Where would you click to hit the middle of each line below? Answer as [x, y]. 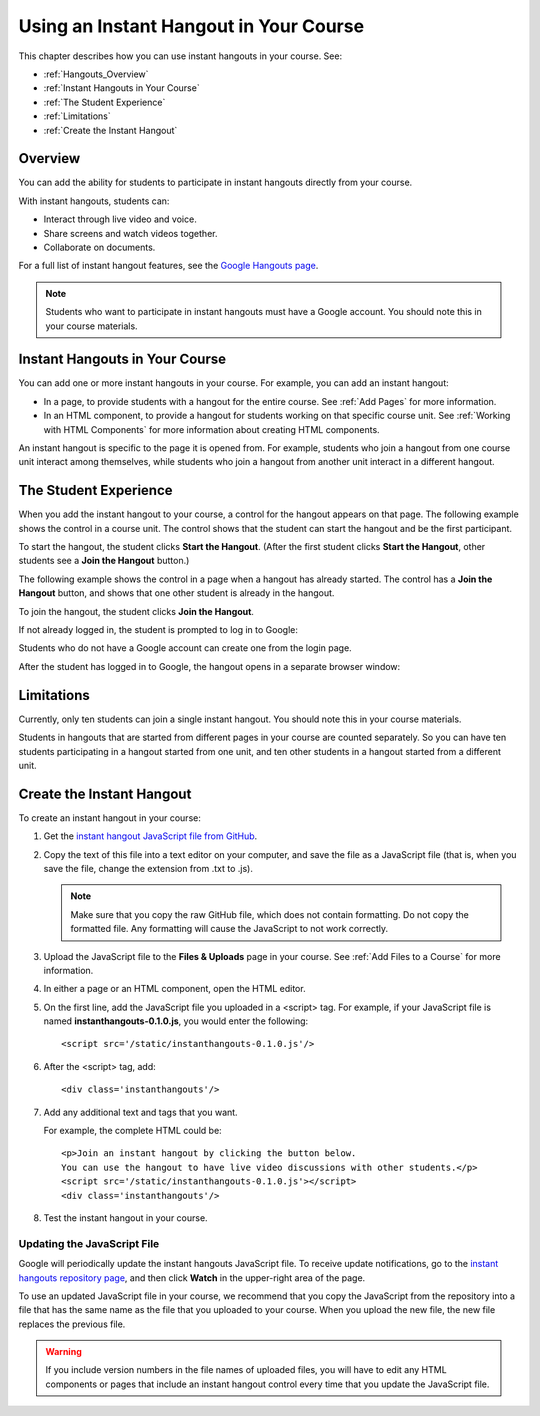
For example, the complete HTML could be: [132, 1131]
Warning [63, 1352]
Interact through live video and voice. [120, 219]
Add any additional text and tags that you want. [141, 1112]
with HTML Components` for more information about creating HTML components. [211, 429]
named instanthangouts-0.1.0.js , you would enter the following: [176, 1021]
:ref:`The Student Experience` [104, 102]
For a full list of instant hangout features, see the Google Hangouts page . [168, 266]
